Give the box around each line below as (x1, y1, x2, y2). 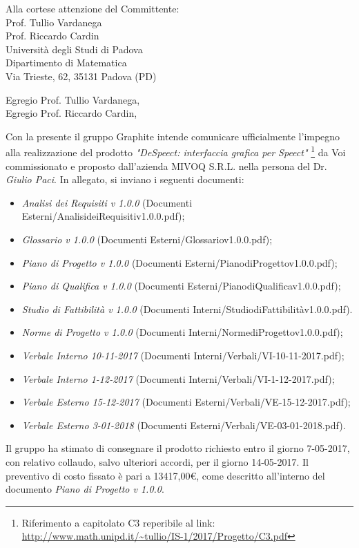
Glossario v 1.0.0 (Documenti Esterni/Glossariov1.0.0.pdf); (21, 232, 273, 246)
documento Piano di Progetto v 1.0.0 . (6, 482, 164, 496)
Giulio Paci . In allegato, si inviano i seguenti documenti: (6, 172, 244, 187)
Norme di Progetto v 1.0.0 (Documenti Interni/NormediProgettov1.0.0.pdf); (21, 325, 343, 339)
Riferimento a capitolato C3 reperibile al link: (21, 515, 215, 529)
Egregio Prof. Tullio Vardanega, (6, 92, 140, 106)
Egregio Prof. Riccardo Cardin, (6, 106, 137, 120)
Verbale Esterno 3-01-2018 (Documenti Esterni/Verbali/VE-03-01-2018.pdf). (21, 417, 346, 432)
